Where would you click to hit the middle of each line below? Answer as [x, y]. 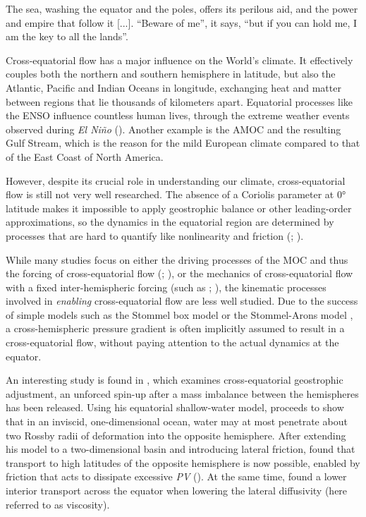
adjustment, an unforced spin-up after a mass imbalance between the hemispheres [182, 393]
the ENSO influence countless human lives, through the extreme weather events [178, 115]
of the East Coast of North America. [85, 156]
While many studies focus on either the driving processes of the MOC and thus [177, 259]
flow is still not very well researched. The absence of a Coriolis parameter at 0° [176, 194]
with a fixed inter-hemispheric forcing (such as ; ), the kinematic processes [166, 287]
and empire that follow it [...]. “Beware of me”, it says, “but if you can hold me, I [182, 22]
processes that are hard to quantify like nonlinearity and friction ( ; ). [155, 235]
